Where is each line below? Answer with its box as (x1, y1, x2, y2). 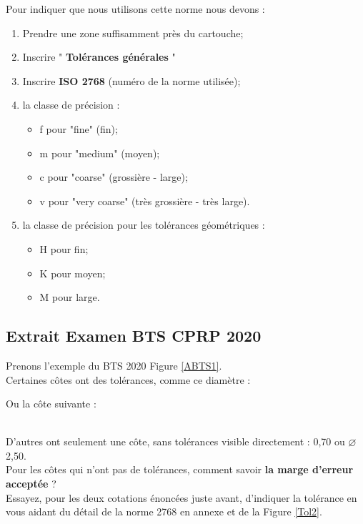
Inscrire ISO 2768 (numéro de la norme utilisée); (22, 73, 241, 88)
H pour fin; (39, 241, 89, 256)
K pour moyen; (39, 265, 106, 280)
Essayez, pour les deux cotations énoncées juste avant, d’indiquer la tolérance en (6, 490, 357, 505)
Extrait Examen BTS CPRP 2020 (6, 325, 262, 347)
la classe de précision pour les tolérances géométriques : (22, 217, 265, 232)
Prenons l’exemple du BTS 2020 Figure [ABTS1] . (6, 357, 222, 372)
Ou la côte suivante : (6, 396, 96, 411)
